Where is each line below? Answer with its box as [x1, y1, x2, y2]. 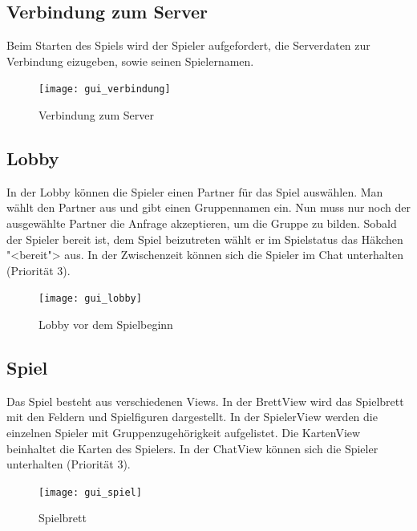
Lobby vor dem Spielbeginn [38, 316, 173, 333]
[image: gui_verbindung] [38, 83, 171, 95]
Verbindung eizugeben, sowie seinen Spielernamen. [6, 52, 254, 69]
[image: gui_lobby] [38, 293, 142, 305]
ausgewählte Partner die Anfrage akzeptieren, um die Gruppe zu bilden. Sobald [6, 215, 397, 232]
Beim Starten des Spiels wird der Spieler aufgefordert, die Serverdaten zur [6, 37, 370, 54]
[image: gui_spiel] [38, 486, 142, 498]
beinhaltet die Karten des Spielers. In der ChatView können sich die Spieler [6, 440, 379, 456]
